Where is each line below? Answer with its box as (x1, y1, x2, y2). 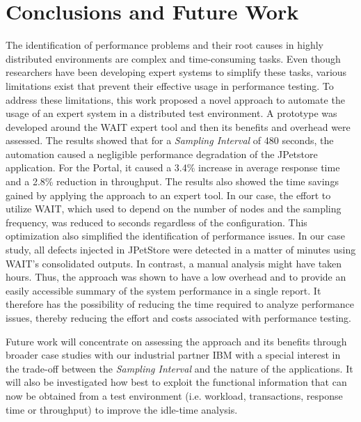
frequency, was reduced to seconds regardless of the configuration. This (6, 214, 307, 229)
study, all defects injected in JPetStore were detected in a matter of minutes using (6, 242, 356, 257)
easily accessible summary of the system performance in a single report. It (6, 283, 321, 297)
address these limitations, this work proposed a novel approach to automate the (6, 92, 345, 107)
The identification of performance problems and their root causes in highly (6, 38, 324, 52)
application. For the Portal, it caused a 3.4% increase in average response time (6, 160, 340, 175)
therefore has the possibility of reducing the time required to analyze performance (6, 297, 355, 311)
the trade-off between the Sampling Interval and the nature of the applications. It (6, 361, 353, 375)
